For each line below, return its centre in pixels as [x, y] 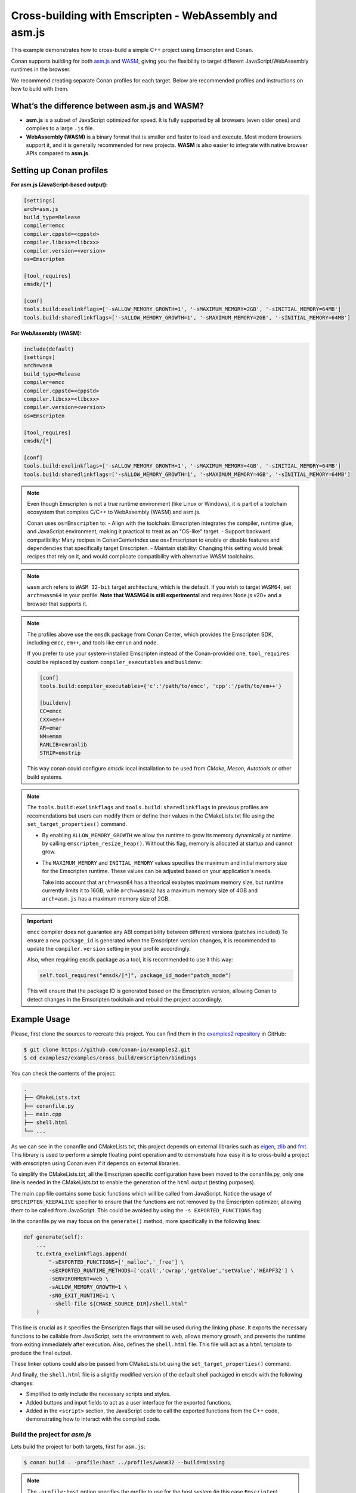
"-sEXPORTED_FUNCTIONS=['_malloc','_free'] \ [116, 1262]
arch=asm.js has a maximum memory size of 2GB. [106, 899]
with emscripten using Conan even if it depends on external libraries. [96, 1163]
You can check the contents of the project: [64, 1073]
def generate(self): [53, 1237]
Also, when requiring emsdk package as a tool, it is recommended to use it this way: [130, 960]
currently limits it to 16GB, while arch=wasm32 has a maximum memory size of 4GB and [150, 890]
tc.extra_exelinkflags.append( [82, 1254]
